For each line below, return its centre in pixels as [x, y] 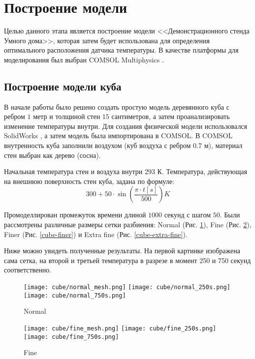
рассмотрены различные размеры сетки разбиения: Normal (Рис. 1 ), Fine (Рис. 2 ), [128, 224]
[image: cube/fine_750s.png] [71, 337]
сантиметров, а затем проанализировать [171, 116]
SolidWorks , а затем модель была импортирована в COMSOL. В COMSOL [118, 135]
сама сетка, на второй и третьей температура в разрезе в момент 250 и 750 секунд [127, 260]
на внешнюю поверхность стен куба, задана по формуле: [89, 181]
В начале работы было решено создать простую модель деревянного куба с [117, 106]
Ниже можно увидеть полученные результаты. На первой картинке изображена [122, 251]
